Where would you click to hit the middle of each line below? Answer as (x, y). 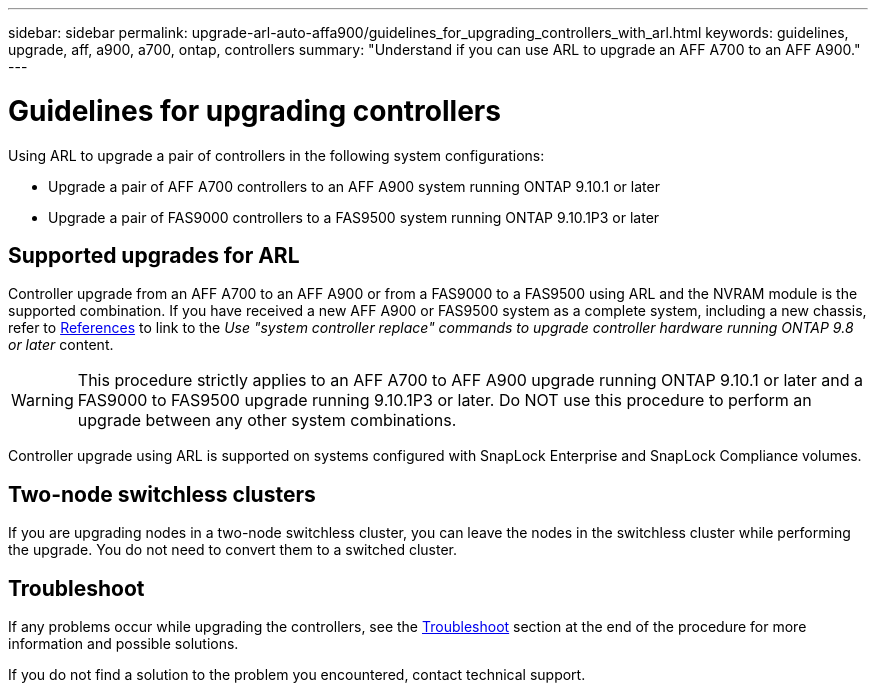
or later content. (61, 345)
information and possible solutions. (123, 644)
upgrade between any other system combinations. (267, 420)
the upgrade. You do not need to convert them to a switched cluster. (232, 550)
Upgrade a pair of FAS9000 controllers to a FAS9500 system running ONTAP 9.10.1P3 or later (354, 217)
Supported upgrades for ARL (154, 255)
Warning (42, 400)
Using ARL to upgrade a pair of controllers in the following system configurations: (276, 155)
